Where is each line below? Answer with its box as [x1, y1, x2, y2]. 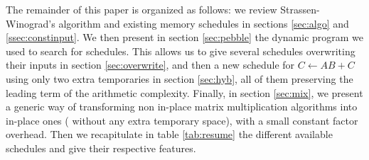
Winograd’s [6, 16, 55, 30]
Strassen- [280, 2, 320, 16]
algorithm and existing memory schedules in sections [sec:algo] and [58, 16, 349, 30]
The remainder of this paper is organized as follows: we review [6, 2, 277, 16]
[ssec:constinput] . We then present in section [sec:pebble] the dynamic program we [6, 30, 364, 45]
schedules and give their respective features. [6, 140, 196, 155]
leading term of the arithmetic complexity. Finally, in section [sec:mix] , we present [6, 85, 363, 100]
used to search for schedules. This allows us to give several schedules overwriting [6, 43, 355, 58]
